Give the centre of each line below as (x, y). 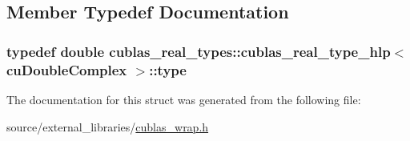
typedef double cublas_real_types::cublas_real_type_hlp (199, 51)
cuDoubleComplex (67, 69)
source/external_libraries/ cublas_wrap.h (108, 126)
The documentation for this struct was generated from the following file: (184, 99)
